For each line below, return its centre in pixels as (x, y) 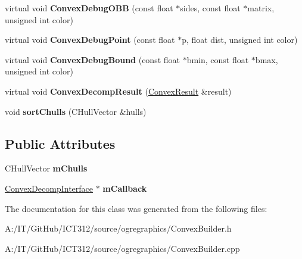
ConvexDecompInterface (49, 188)
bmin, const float (218, 59)
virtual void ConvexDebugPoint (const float (90, 40)
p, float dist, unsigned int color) (240, 40)
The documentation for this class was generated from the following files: (136, 208)
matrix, (261, 8)
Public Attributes (60, 143)
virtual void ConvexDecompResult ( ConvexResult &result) (118, 91)
